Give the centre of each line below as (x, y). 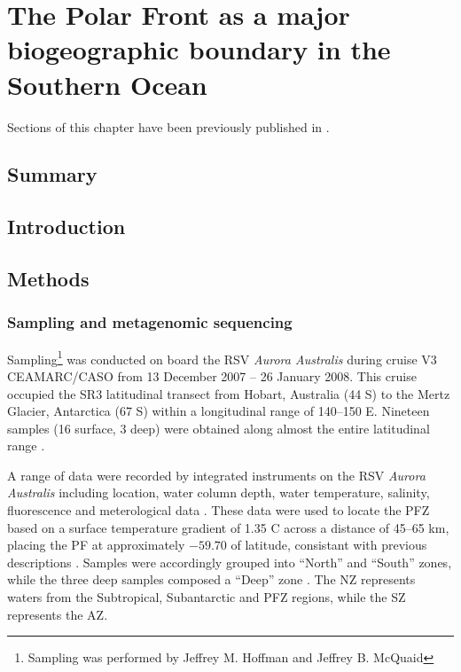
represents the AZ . (58, 614)
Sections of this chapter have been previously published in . (168, 126)
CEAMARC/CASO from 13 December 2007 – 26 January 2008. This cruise (212, 375)
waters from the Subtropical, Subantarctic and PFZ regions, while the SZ (207, 597)
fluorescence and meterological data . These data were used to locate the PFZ (219, 510)
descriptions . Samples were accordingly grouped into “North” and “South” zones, (230, 562)
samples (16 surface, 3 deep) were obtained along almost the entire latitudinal (219, 428)
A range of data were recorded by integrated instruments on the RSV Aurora (216, 475)
